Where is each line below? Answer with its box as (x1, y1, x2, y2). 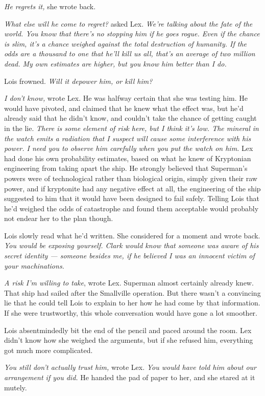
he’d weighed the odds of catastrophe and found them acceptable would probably (4, 203, 259, 213)
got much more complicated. (4, 344, 93, 355)
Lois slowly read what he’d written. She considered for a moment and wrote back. (4, 230, 260, 240)
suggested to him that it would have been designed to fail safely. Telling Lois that (4, 193, 259, 204)
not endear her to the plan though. (4, 213, 113, 224)
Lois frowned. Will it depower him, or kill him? (4, 75, 153, 86)
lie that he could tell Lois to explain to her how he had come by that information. (4, 297, 260, 308)
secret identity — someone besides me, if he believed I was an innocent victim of (4, 250, 255, 261)
